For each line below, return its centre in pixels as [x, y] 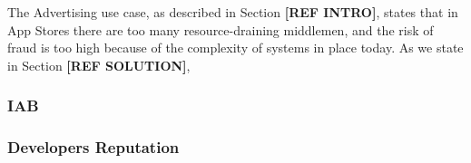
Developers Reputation [93, 147]
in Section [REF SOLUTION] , [99, 65]
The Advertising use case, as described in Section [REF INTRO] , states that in [233, 12]
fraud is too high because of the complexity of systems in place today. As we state [235, 48]
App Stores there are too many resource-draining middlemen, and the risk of [221, 29]
